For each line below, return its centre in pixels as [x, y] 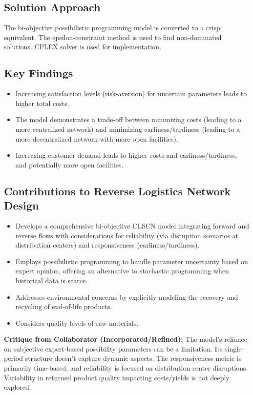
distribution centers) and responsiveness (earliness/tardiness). [107, 245]
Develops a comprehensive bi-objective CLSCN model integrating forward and [132, 225]
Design [21, 205]
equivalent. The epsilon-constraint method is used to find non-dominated [113, 37]
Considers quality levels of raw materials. [77, 322]
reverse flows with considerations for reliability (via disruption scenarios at [127, 235]
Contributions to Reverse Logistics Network [117, 191]
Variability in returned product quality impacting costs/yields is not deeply [117, 377]
